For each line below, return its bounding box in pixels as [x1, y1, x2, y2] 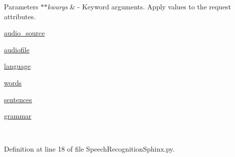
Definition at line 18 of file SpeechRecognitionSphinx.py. [4, 144, 175, 154]
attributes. [4, 11, 36, 21]
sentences [4, 94, 32, 104]
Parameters [4, 1, 39, 11]
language [4, 61, 31, 71]
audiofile [4, 44, 30, 54]
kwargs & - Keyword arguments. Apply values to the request [47, 1, 231, 11]
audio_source [4, 28, 45, 38]
